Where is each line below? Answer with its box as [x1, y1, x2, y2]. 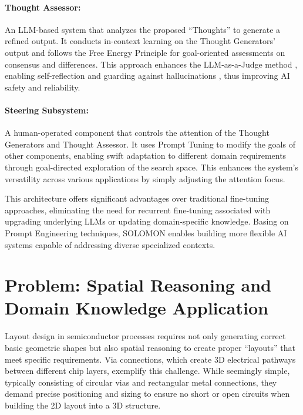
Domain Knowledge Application [5, 296, 268, 320]
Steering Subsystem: [5, 103, 89, 116]
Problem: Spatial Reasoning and [5, 273, 271, 297]
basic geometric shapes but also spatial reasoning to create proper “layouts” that [5, 342, 295, 353]
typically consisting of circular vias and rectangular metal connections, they [5, 376, 277, 388]
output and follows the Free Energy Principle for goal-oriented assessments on [5, 46, 285, 58]
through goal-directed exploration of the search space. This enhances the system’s [5, 160, 298, 173]
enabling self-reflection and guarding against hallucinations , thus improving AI [5, 69, 290, 82]
